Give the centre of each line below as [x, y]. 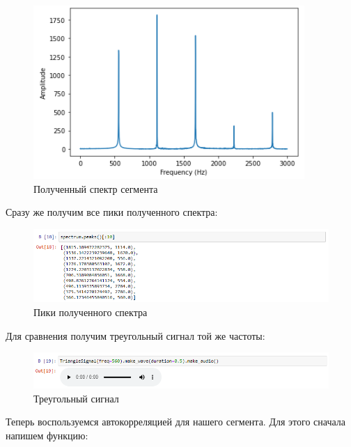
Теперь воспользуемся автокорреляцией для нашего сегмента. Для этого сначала [175, 422]
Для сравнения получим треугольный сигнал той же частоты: [135, 335]
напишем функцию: [47, 435]
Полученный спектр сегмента [96, 188]
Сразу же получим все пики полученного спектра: [112, 212]
